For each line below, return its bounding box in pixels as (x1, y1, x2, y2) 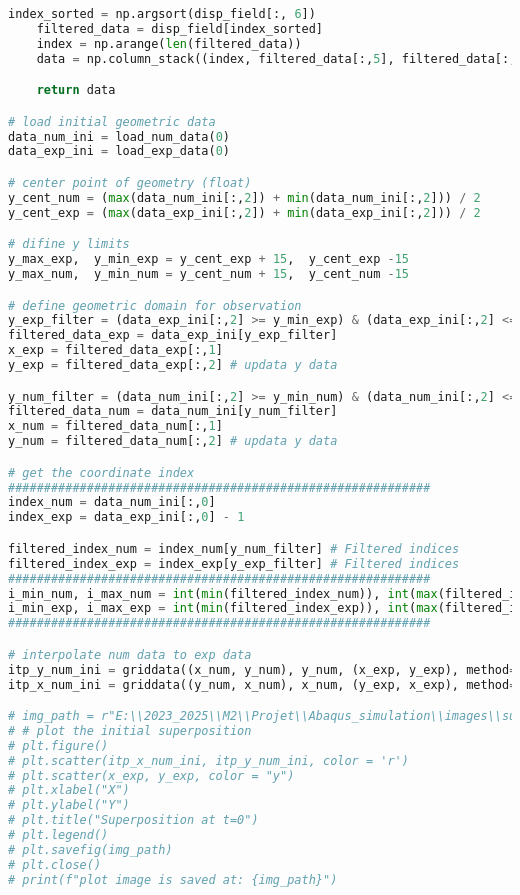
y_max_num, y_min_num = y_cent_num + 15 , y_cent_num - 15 (8, 267, 409, 281)
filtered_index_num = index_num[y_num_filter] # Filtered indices (8, 541, 460, 556)
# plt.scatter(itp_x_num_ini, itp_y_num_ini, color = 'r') (8, 753, 409, 768)
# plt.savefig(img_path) (8, 842, 173, 857)
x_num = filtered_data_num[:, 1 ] (8, 419, 223, 434)
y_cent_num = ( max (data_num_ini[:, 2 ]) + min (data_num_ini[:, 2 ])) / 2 (8, 190, 481, 205)
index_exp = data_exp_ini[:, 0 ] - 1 (8, 510, 245, 525)
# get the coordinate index (8, 465, 195, 480)
